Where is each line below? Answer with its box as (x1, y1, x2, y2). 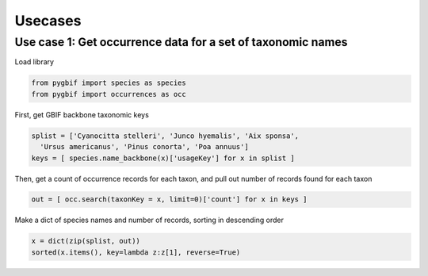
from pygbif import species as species (31, 79, 186, 87)
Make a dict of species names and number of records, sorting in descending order (14, 215, 285, 225)
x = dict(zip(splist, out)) (31, 236, 140, 246)
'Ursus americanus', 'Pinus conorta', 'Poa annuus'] (40, 143, 249, 151)
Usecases (14, 12, 82, 29)
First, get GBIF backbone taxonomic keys (14, 109, 150, 119)
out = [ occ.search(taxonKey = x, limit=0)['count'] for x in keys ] (31, 195, 308, 204)
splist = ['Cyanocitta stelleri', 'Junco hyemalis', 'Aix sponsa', (31, 131, 300, 140)
